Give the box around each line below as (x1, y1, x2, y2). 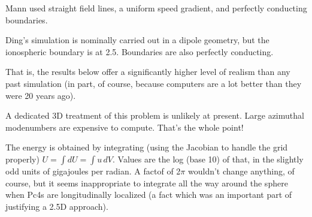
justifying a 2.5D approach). (5, 200, 108, 212)
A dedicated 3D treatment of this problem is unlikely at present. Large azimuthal (5, 109, 304, 122)
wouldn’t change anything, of (187, 164, 295, 177)
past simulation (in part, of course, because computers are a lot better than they (5, 77, 302, 89)
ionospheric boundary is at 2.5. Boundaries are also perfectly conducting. (5, 45, 274, 58)
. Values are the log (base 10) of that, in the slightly (113, 152, 304, 165)
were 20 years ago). (5, 89, 76, 101)
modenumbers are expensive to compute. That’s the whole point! (5, 120, 244, 133)
